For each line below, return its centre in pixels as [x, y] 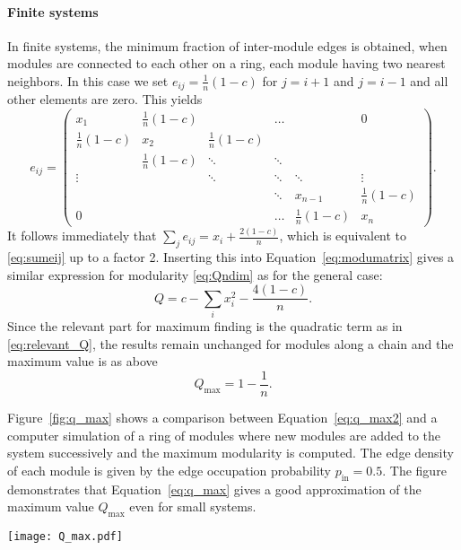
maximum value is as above [83, 361]
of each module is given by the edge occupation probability [170, 470]
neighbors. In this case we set [88, 80]
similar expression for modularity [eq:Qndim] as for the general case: [195, 274]
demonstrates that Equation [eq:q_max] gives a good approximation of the [214, 489]
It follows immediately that [82, 236]
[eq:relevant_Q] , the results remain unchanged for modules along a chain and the [230, 343]
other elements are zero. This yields [105, 99]
